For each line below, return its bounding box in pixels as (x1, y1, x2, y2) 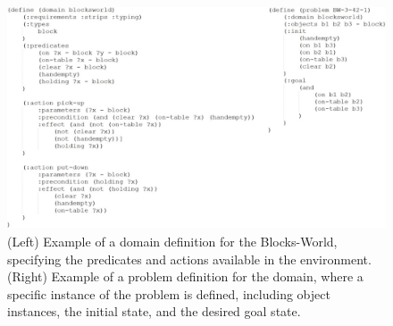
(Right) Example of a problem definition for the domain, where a (7, 267, 364, 286)
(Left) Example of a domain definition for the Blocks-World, (7, 232, 338, 251)
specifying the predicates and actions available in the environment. (7, 249, 372, 268)
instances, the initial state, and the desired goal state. (7, 302, 301, 321)
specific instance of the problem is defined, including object (7, 284, 330, 303)
